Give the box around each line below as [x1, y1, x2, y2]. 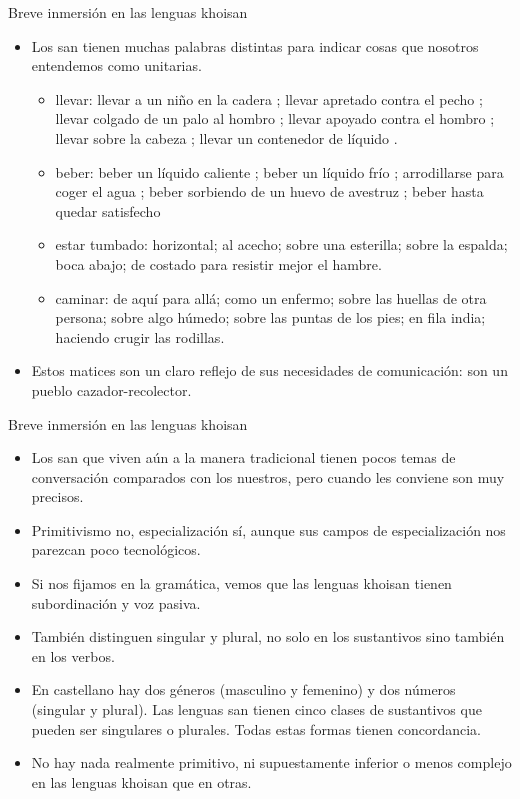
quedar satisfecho [55, 200, 161, 221]
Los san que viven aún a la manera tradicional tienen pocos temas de [31, 447, 456, 468]
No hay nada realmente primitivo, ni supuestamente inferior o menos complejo [31, 752, 512, 773]
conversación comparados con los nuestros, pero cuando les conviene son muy [31, 466, 505, 487]
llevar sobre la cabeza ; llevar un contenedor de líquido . [55, 127, 398, 148]
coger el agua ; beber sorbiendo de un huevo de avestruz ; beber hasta [55, 181, 484, 202]
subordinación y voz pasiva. [31, 592, 201, 613]
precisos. [31, 486, 84, 507]
